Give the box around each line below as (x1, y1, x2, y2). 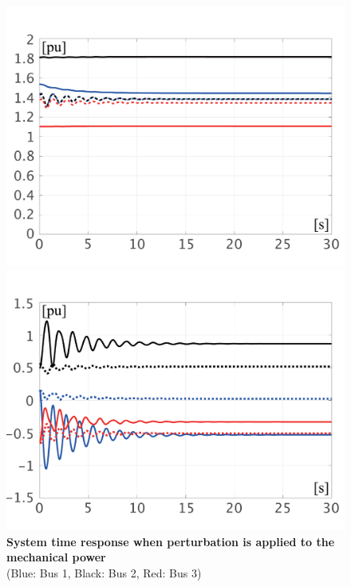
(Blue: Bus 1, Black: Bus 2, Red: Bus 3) (6, 564, 202, 581)
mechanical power (6, 549, 106, 565)
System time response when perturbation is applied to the (6, 533, 335, 549)
